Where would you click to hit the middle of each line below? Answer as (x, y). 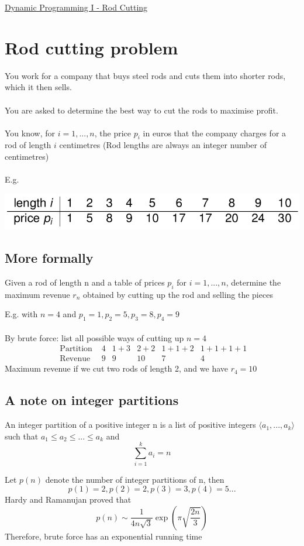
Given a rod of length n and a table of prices (85, 282)
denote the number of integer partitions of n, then (135, 479)
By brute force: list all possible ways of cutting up (94, 337)
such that (22, 436)
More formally (49, 258)
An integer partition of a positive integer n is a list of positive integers (130, 425)
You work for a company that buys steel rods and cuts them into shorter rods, (145, 75)
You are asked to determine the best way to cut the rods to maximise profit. (141, 110)
